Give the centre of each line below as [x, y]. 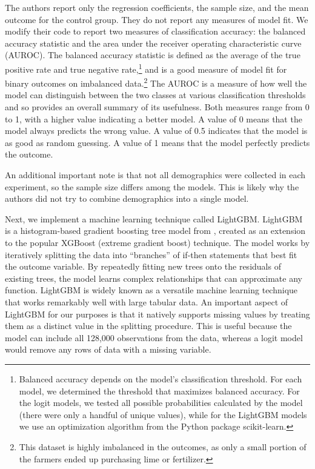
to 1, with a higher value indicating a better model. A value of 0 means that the [154, 118]
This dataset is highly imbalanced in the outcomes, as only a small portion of [163, 446]
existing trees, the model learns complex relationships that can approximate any [154, 278]
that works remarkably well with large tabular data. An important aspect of [147, 301]
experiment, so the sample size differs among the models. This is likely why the [152, 186]
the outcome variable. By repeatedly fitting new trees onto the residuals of [143, 266]
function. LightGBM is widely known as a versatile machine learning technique [151, 290]
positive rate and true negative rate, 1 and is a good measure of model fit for [146, 68]
